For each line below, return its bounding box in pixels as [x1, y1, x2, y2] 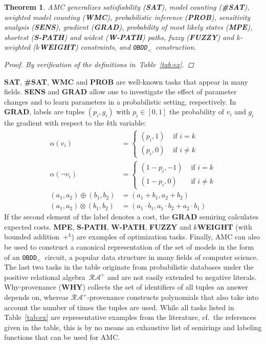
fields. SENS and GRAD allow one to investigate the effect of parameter [4, 86, 237, 97]
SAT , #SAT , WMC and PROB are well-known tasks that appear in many [4, 76, 248, 87]
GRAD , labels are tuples [4, 106, 85, 117]
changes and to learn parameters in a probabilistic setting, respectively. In [4, 96, 236, 107]
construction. [156, 42, 196, 52]
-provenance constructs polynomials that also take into [87, 292, 259, 302]
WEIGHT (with [197, 221, 252, 232]
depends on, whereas [4, 292, 69, 302]
